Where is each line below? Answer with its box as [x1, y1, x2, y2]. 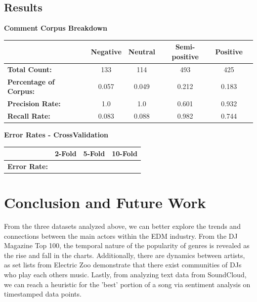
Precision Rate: [7, 98, 61, 109]
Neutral [128, 46, 155, 57]
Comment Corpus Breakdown [4, 23, 107, 33]
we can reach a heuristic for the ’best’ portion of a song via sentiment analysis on [4, 279, 251, 289]
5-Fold [83, 148, 105, 159]
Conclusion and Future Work [4, 192, 206, 213]
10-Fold [112, 148, 137, 159]
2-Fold [54, 148, 77, 159]
